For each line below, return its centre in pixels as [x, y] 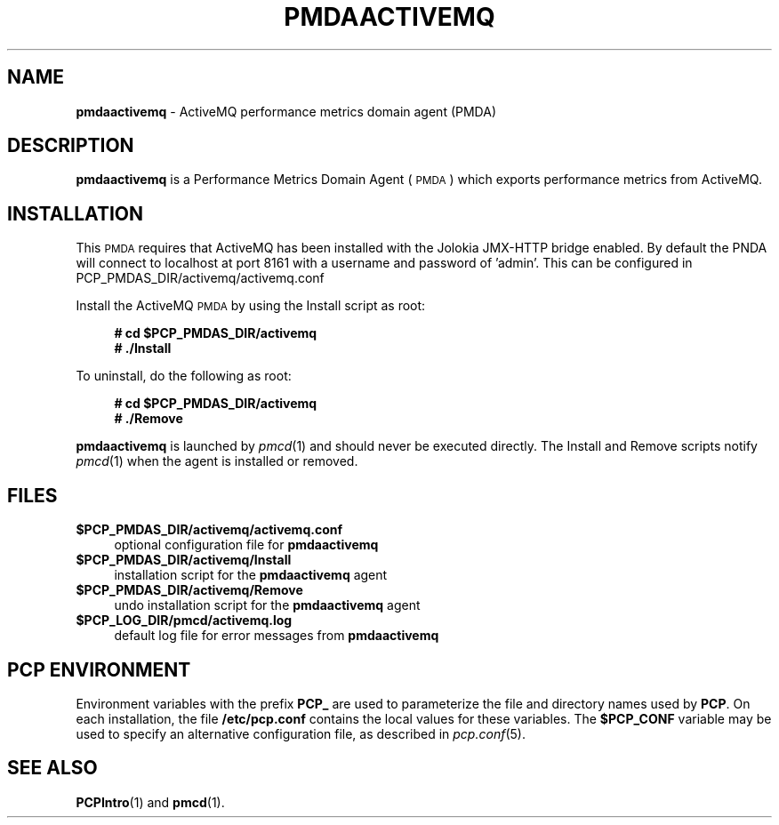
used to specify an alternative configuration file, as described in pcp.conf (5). [301, 733]
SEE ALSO [52, 768]
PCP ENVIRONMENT [99, 669]
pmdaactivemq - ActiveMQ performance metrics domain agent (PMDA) [286, 111]
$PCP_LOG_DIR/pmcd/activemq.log [184, 621]
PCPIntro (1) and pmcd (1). [150, 802]
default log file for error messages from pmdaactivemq [277, 636]
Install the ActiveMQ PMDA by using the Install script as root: [251, 306]
